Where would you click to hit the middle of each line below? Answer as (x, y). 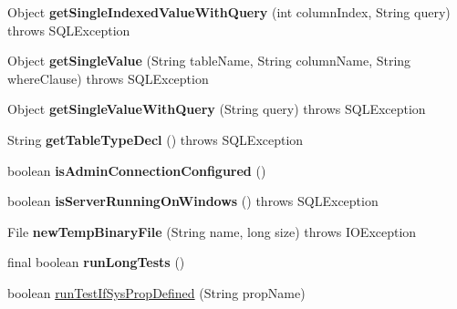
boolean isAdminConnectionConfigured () (137, 170)
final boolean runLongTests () (96, 262)
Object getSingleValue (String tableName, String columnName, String (209, 61)
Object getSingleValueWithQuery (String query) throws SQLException (217, 109)
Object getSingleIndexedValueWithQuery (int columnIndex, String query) (229, 12)
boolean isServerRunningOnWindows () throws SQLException (193, 201)
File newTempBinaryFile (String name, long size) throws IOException (212, 231)
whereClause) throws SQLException (108, 78)
